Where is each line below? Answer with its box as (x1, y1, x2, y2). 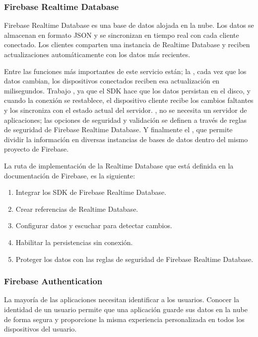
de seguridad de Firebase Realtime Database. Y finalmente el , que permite (4, 124, 233, 135)
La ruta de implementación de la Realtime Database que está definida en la (4, 160, 234, 170)
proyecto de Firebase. (4, 144, 69, 154)
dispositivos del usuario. (4, 324, 77, 334)
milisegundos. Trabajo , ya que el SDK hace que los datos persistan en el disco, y (4, 85, 251, 95)
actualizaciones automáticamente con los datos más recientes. (4, 49, 191, 59)
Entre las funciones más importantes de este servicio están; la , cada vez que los (4, 66, 247, 76)
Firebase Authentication (4, 275, 103, 287)
